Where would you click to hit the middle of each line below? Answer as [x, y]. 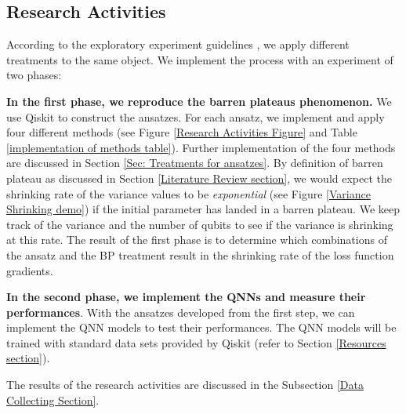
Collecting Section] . [53, 399]
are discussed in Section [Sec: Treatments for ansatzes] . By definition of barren [195, 163]
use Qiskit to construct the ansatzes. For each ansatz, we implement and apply [196, 116]
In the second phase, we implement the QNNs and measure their [186, 297]
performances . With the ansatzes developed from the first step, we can [181, 312]
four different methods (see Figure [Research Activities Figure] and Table [182, 132]
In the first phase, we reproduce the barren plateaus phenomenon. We [199, 101]
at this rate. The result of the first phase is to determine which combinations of [197, 240]
